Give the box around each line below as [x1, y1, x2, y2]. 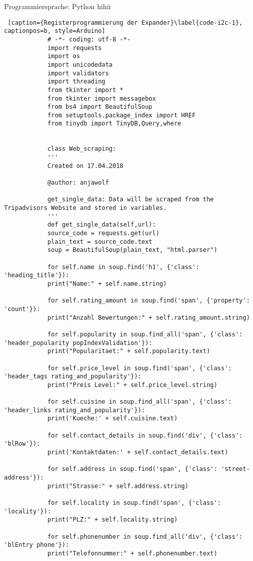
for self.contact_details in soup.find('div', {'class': [47, 431, 243, 439]
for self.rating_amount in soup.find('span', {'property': [47, 297, 250, 305]
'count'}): [4, 305, 40, 313]
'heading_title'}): [4, 272, 69, 279]
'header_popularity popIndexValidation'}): [4, 339, 153, 347]
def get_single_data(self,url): [47, 221, 156, 229]
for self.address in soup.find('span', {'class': [47, 465, 218, 473]
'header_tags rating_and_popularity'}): [4, 373, 142, 380]
